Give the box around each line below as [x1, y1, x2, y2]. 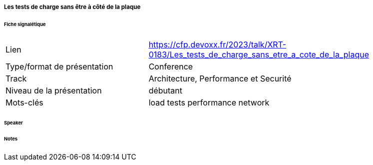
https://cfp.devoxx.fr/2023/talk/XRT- [148, 39, 287, 49]
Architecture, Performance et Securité [148, 73, 292, 83]
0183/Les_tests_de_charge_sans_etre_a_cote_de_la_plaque [148, 49, 369, 59]
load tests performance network [148, 97, 270, 107]
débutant [148, 85, 183, 95]
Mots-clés [5, 97, 43, 107]
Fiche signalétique [4, 21, 46, 27]
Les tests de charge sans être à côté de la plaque [4, 3, 141, 10]
